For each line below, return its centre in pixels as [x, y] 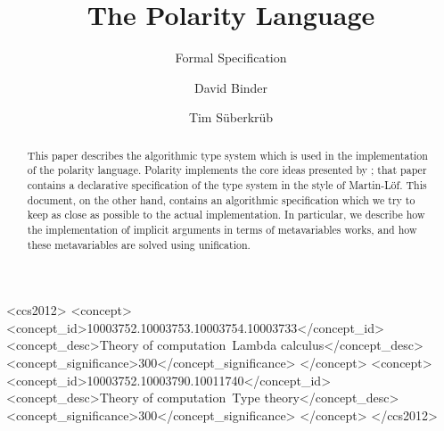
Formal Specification [231, 58]
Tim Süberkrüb [231, 117]
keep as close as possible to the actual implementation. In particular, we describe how [226, 215]
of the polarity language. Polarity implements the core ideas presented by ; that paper [227, 170]
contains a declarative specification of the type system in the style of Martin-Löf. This [227, 185]
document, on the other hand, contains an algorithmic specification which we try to [221, 199]
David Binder [231, 87]
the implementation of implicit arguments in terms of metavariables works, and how [222, 229]
